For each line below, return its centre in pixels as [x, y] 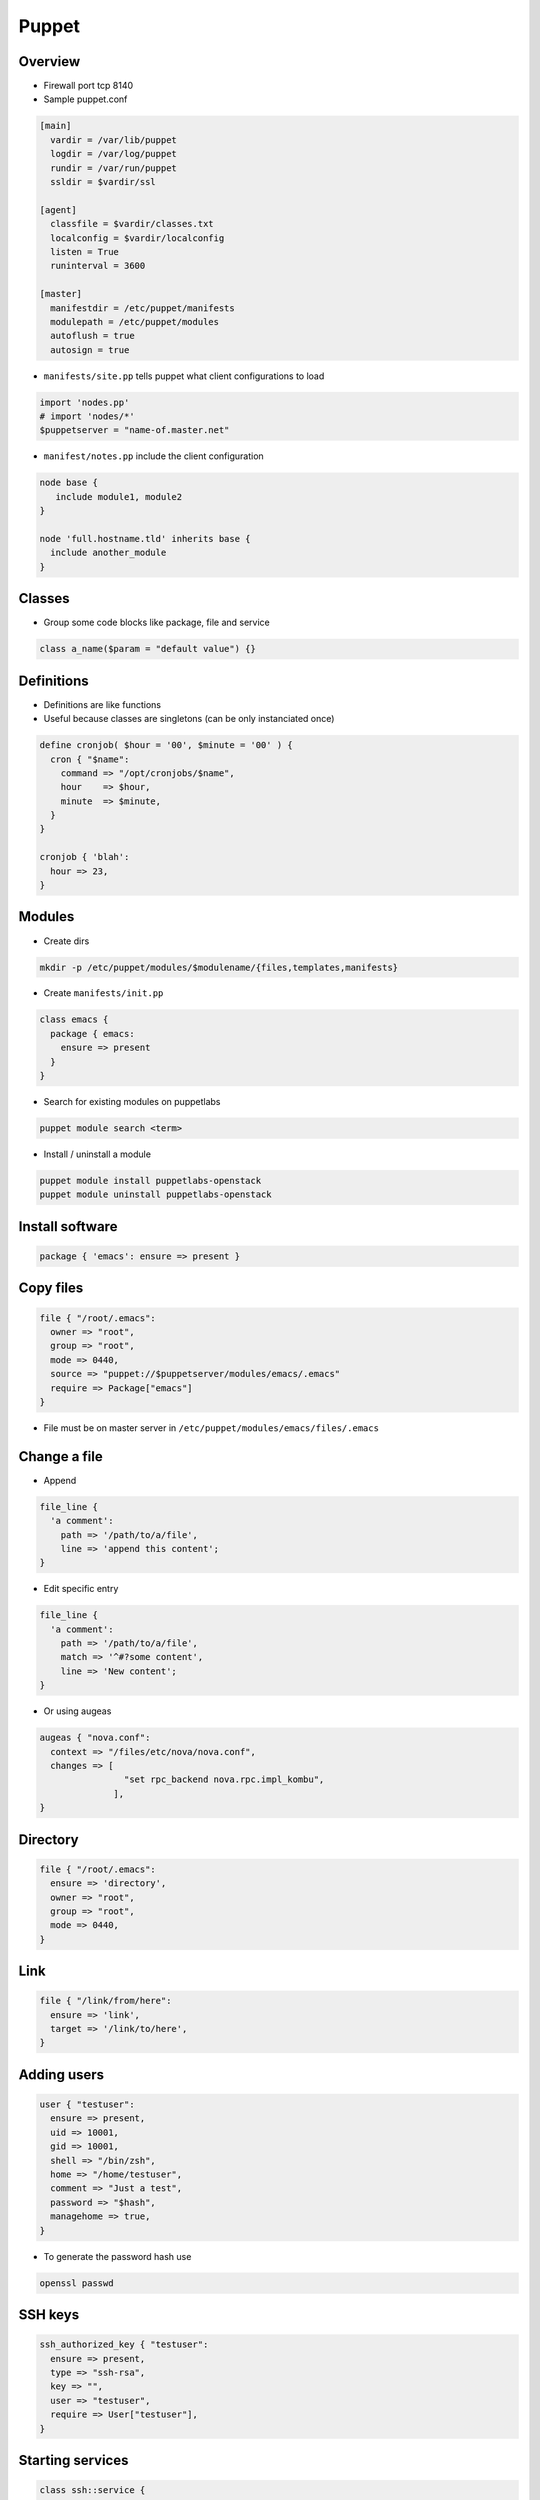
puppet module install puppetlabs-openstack [150, 1180]
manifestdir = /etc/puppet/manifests [142, 308]
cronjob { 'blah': [84, 857]
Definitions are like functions [102, 704]
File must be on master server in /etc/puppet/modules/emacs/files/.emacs [211, 1427]
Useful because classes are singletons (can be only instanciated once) [189, 719]
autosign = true [90, 349]
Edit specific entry [81, 1589]
